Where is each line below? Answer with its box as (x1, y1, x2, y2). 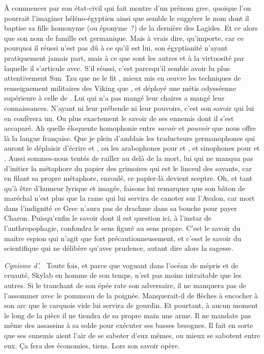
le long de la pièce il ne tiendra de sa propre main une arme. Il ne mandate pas (4, 310, 251, 320)
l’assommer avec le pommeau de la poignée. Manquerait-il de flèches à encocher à (4, 290, 258, 300)
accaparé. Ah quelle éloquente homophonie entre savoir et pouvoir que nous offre (4, 123, 256, 133)
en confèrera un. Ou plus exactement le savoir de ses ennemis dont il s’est (4, 112, 234, 123)
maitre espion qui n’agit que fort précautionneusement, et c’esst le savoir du (4, 232, 242, 243)
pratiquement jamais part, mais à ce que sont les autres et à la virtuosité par (4, 52, 245, 63)
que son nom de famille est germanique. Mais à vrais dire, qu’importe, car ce (4, 32, 244, 43)
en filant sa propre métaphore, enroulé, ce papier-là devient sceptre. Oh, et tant (4, 173, 253, 183)
